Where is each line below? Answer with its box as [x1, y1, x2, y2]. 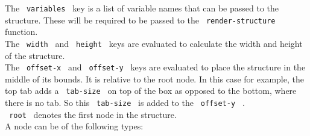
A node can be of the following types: [5, 120, 144, 132]
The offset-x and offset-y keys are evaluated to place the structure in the [5, 61, 306, 73]
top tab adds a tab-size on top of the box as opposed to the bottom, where [5, 84, 297, 97]
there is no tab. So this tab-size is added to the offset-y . [5, 96, 245, 109]
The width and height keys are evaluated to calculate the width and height [5, 37, 303, 49]
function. [5, 25, 38, 38]
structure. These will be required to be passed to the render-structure [5, 13, 276, 26]
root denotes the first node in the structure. [9, 108, 177, 120]
